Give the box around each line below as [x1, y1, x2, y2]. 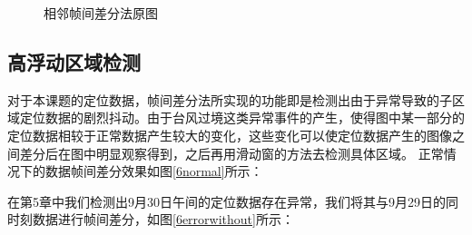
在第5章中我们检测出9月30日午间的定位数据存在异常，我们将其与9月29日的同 [7, 191, 458, 211]
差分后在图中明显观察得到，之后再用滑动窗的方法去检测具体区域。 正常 [19, 143, 444, 162]
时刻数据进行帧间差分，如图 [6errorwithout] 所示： [7, 210, 294, 229]
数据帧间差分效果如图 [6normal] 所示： [44, 162, 263, 181]
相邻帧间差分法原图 [44, 4, 158, 22]
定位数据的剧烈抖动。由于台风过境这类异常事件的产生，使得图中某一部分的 [19, 108, 465, 127]
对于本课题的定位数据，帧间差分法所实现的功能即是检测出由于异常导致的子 [7, 90, 452, 109]
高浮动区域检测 [7, 47, 141, 75]
